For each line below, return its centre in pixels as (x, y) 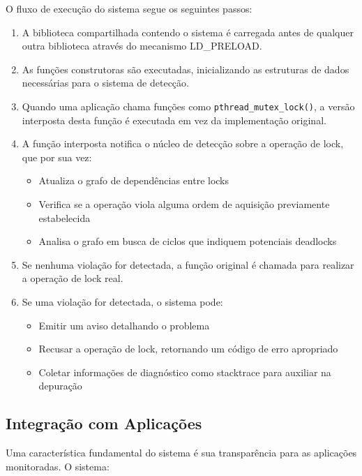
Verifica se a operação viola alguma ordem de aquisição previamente (184, 204)
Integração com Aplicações (104, 423)
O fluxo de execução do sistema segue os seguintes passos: (129, 8)
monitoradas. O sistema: (58, 466)
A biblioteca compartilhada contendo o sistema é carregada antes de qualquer (188, 32)
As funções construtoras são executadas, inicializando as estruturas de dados (186, 69)
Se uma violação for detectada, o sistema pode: (122, 301)
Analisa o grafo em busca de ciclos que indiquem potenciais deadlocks (188, 241)
